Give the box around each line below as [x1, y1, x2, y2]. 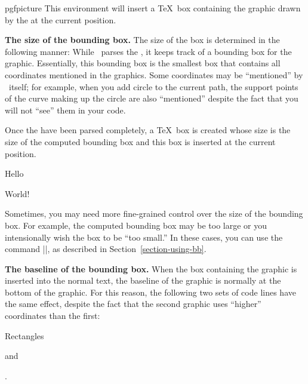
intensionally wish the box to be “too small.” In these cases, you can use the [5, 231, 283, 243]
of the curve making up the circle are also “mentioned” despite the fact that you [5, 92, 298, 105]
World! [5, 187, 30, 199]
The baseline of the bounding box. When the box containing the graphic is [5, 262, 297, 275]
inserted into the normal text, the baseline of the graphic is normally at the [5, 274, 281, 287]
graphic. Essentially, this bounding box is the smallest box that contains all [5, 57, 281, 69]
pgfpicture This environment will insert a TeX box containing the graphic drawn [5, 2, 301, 14]
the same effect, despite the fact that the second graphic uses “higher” [5, 297, 261, 310]
